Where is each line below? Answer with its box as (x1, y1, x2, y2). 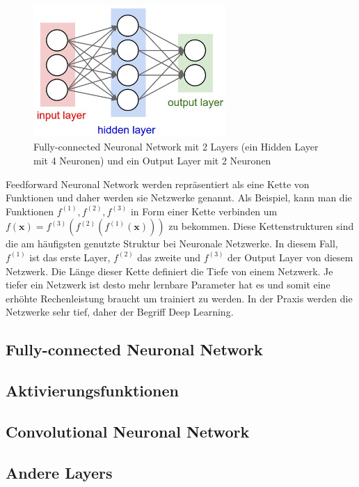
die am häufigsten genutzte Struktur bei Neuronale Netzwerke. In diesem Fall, (6, 236, 338, 251)
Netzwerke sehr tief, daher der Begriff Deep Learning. (6, 304, 234, 319)
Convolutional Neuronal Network (6, 420, 250, 442)
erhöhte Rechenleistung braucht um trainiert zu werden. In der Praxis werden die (6, 291, 353, 305)
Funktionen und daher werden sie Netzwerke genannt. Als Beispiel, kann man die (6, 190, 352, 205)
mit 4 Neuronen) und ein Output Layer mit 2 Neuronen (33, 153, 271, 167)
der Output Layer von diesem (228, 249, 353, 264)
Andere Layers (6, 461, 113, 483)
